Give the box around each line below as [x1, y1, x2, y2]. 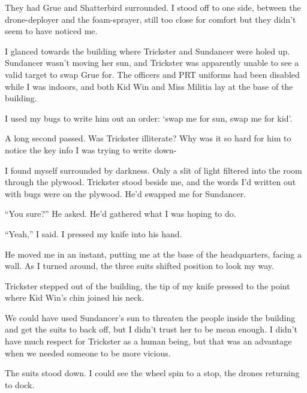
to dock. [5, 378, 35, 391]
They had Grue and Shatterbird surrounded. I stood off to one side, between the [5, 1, 301, 13]
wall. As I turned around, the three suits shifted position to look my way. [5, 259, 274, 272]
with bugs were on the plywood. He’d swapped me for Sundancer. [5, 187, 246, 199]
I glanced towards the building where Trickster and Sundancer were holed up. [5, 44, 290, 57]
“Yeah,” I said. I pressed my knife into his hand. [5, 227, 182, 240]
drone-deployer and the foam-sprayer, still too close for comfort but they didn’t [5, 13, 296, 25]
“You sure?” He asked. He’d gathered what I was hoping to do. [5, 207, 236, 220]
